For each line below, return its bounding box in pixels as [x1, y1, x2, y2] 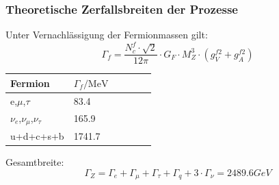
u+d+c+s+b [10, 129, 64, 143]
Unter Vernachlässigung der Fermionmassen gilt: [5, 27, 208, 42]
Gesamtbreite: [5, 155, 64, 169]
